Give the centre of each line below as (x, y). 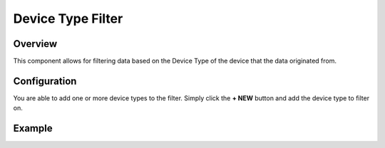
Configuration (45, 81)
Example (33, 128)
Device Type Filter (68, 18)
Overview (35, 44)
